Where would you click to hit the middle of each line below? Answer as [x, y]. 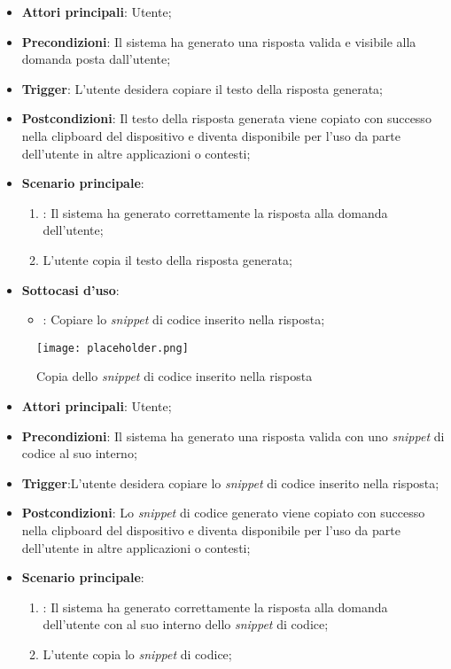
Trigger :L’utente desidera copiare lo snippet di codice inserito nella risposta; [230, 482]
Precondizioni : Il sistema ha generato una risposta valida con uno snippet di [233, 436]
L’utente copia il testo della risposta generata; [167, 259]
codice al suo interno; [79, 453]
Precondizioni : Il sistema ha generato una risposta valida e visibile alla [219, 41]
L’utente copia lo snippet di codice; [137, 653]
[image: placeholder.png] [113, 348]
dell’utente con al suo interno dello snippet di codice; [186, 624]
